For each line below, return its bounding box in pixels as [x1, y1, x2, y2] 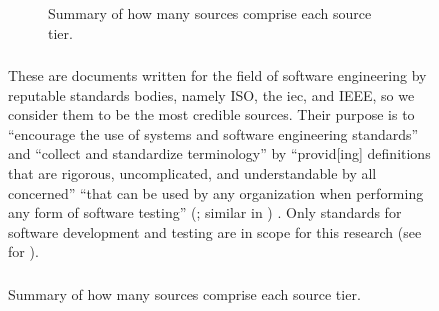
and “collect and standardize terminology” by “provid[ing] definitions [8, 143, 431, 164]
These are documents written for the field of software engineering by [8, 65, 427, 86]
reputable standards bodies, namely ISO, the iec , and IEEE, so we [8, 84, 415, 105]
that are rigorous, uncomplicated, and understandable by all [8, 163, 377, 184]
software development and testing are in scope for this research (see [8, 221, 422, 242]
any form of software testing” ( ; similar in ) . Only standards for [8, 202, 402, 223]
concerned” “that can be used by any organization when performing [8, 182, 424, 203]
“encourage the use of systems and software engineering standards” [8, 123, 419, 144]
